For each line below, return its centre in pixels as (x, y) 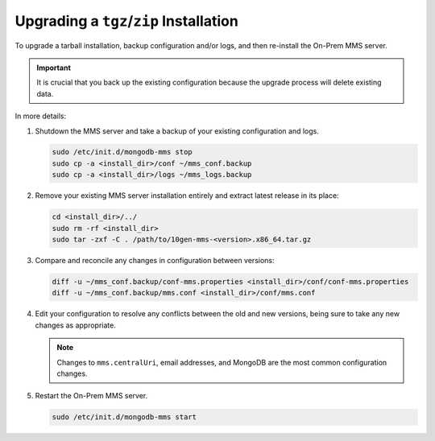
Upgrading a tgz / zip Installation (127, 21)
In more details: (41, 116)
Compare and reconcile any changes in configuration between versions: (155, 260)
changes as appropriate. (75, 325)
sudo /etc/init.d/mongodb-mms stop (122, 152)
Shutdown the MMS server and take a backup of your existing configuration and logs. (177, 131)
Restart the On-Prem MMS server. (91, 396)
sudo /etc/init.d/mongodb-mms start (124, 417)
